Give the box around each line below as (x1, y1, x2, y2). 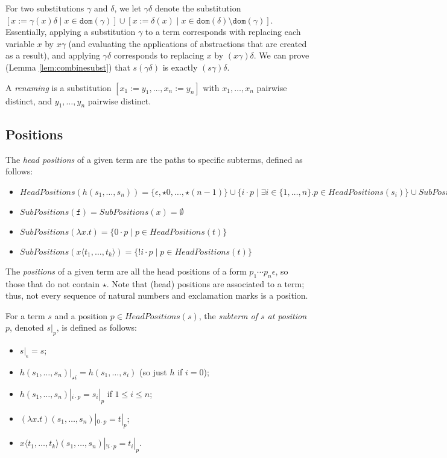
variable (5, 37, 34, 49)
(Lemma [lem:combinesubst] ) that (5, 60, 130, 73)
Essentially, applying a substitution (5, 25, 136, 38)
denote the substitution (154, 2, 241, 14)
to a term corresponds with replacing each (145, 25, 301, 38)
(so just (139, 365, 167, 378)
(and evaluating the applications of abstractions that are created (68, 37, 307, 49)
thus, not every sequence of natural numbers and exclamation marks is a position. (5, 289, 308, 302)
